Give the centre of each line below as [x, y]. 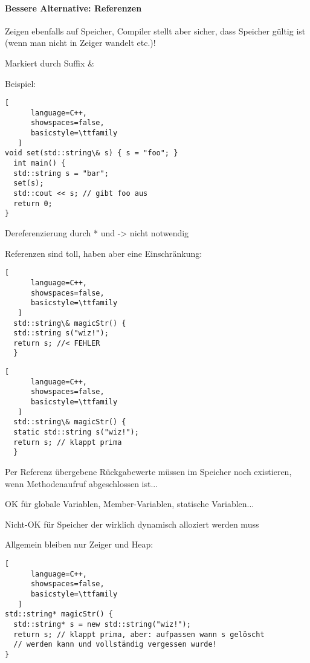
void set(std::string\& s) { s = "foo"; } [92, 153]
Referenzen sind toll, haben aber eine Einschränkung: [104, 253]
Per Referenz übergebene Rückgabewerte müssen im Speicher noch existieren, [148, 472]
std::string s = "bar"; [61, 173]
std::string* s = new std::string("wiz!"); [102, 624]
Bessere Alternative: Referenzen [73, 8]
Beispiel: [21, 83]
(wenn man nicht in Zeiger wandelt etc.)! [80, 43]
